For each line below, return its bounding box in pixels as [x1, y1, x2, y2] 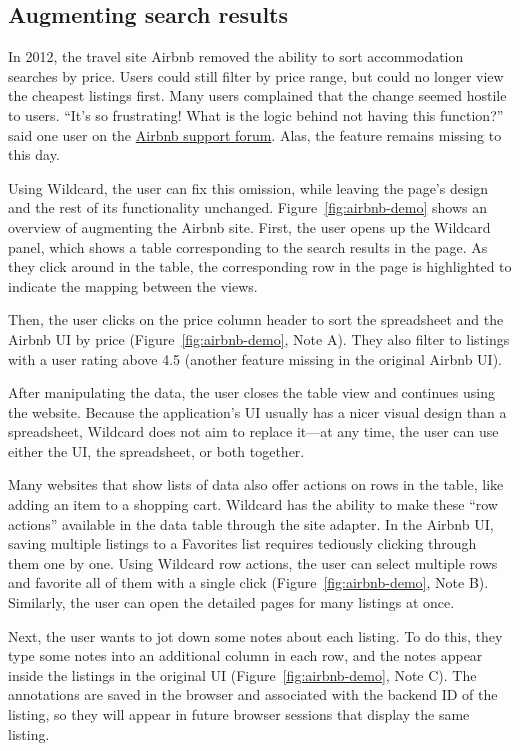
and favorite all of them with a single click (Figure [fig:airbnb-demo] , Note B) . [8, 572, 489, 593]
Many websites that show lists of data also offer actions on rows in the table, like [8, 474, 504, 495]
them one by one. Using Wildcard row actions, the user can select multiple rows [8, 552, 498, 573]
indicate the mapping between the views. [8, 275, 258, 296]
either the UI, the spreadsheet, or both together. [8, 440, 305, 461]
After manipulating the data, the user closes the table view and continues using [8, 382, 495, 403]
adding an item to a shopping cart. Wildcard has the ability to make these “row [8, 494, 498, 515]
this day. [8, 144, 60, 165]
